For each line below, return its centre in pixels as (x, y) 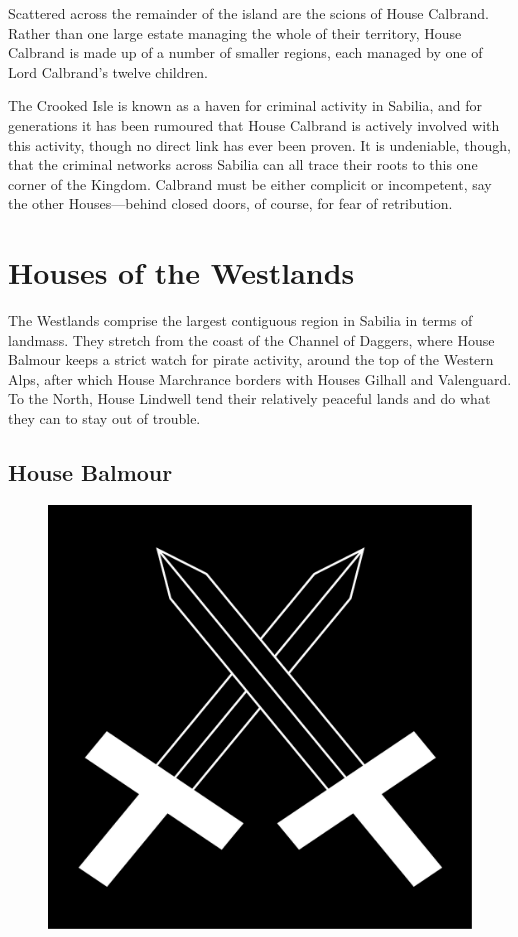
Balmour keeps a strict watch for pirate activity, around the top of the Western (251, 359)
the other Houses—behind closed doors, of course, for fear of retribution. (230, 203)
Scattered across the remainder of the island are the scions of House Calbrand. (248, 13)
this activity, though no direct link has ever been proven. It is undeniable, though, (259, 144)
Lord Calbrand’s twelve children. (108, 71)
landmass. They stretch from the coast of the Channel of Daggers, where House (251, 339)
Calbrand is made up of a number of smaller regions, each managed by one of (245, 52)
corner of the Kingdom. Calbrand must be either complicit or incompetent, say (250, 183)
